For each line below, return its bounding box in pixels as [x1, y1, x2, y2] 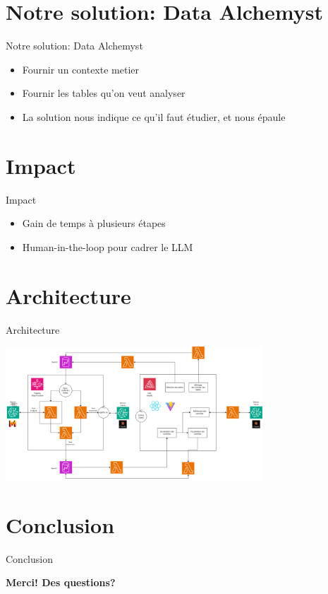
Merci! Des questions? [6, 575, 116, 590]
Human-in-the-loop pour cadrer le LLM [22, 239, 193, 254]
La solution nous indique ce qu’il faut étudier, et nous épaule [22, 109, 286, 124]
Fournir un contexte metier [22, 62, 140, 76]
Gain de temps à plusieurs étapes [22, 216, 166, 231]
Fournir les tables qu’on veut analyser [22, 86, 186, 100]
